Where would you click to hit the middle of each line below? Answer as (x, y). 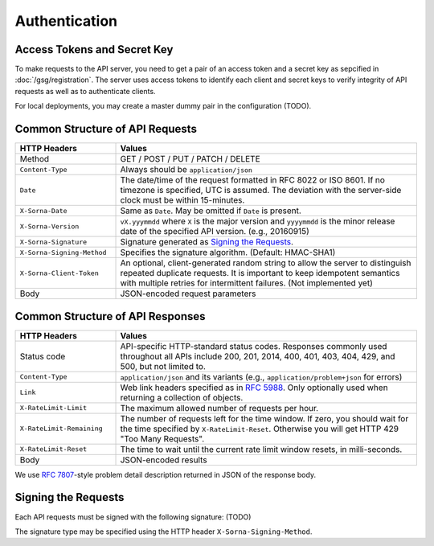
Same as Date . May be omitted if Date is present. (211, 211)
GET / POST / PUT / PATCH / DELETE (190, 159)
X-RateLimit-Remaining (61, 429)
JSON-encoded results (164, 460)
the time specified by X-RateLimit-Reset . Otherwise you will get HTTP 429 (260, 429)
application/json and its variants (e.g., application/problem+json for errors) (261, 376)
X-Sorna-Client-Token (59, 273)
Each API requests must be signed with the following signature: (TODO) (133, 517)
